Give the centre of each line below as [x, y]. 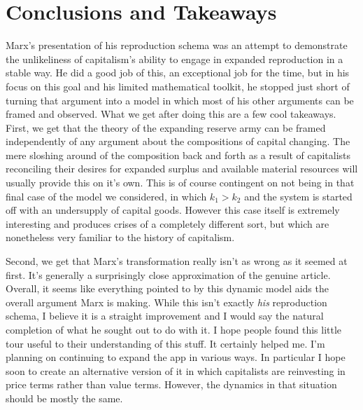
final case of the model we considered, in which [106, 196]
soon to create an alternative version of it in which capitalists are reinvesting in [176, 370]
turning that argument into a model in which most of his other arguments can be [180, 100]
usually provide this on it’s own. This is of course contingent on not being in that [180, 183]
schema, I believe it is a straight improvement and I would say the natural [165, 316]
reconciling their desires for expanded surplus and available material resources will [182, 169]
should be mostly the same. [64, 398]
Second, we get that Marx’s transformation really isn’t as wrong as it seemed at [177, 261]
